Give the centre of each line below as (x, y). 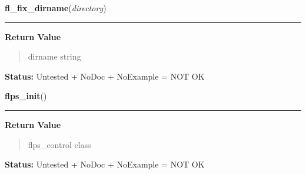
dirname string (54, 56)
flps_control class (59, 144)
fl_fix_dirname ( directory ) (56, 8)
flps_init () (26, 96)
